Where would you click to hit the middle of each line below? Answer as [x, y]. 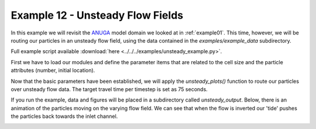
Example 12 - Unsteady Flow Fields [97, 15]
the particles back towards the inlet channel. [64, 116]
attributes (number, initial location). [53, 71]
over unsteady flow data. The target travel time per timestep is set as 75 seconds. [109, 89]
